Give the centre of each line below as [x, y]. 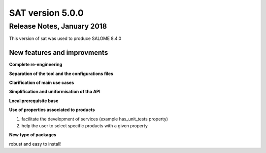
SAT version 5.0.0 [46, 13]
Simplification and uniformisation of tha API [55, 92]
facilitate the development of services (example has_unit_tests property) [95, 119]
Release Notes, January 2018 [58, 26]
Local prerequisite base [34, 101]
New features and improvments [59, 53]
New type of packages [33, 135]
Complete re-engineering [36, 65]
